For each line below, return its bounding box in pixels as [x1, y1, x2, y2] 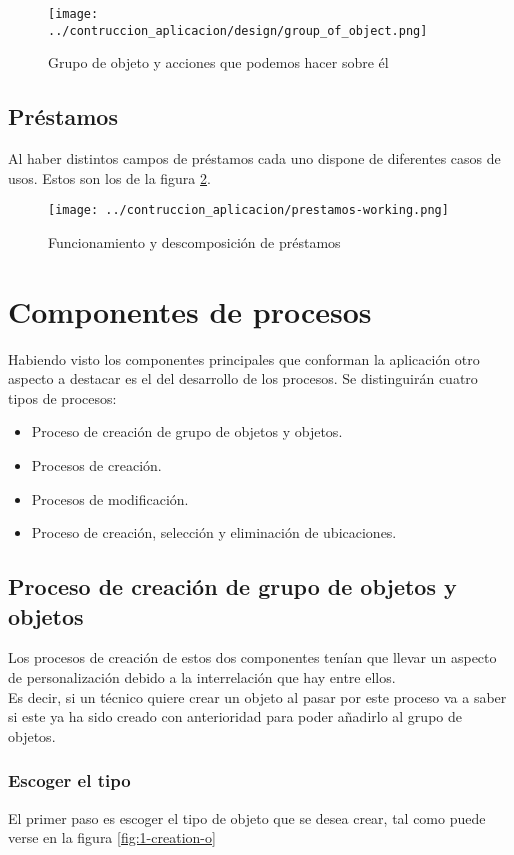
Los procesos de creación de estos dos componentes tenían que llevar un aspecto [8, 647, 497, 668]
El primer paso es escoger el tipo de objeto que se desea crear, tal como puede [8, 807, 486, 828]
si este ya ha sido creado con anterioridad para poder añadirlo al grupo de [8, 706, 462, 727]
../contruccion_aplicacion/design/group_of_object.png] [48, 23, 428, 38]
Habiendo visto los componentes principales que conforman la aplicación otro [8, 348, 480, 369]
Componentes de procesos [8, 290, 372, 331]
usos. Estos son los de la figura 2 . [8, 167, 211, 188]
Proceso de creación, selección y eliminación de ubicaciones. [31, 522, 397, 543]
